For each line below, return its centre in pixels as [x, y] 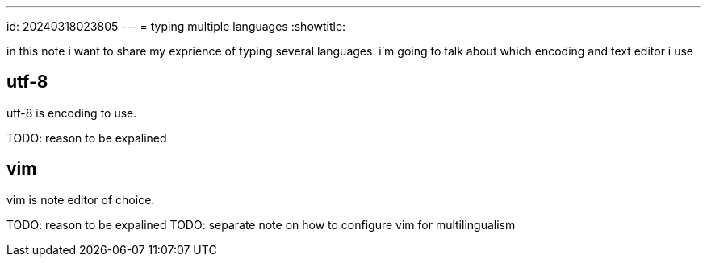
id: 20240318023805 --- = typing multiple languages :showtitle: [176, 26]
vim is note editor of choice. [81, 199]
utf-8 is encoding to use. [72, 113]
